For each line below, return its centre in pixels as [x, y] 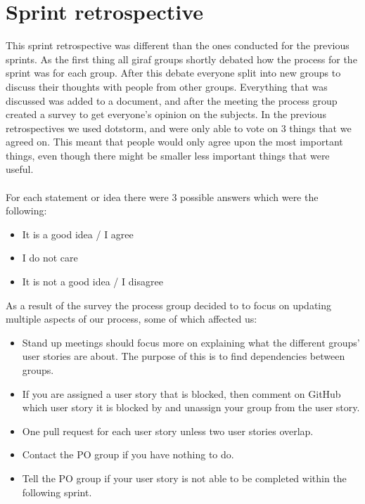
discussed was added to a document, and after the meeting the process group [172, 100]
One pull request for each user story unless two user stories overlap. [168, 431]
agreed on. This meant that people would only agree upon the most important [174, 142]
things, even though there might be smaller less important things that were [168, 155]
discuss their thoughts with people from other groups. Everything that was [167, 86]
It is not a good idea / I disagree [92, 282]
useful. [20, 169]
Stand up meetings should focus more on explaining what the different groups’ [191, 342]
